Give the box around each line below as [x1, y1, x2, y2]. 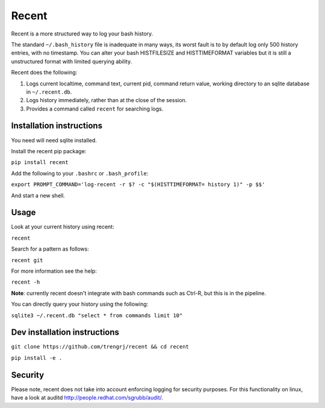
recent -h [11, 279, 40, 285]
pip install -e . [11, 355, 63, 361]
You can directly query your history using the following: [11, 300, 149, 308]
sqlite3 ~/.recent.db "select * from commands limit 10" [11, 312, 183, 318]
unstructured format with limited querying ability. [11, 58, 132, 65]
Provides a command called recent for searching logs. [26, 105, 164, 112]
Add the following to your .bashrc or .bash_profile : [11, 169, 149, 177]
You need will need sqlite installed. [11, 136, 97, 144]
